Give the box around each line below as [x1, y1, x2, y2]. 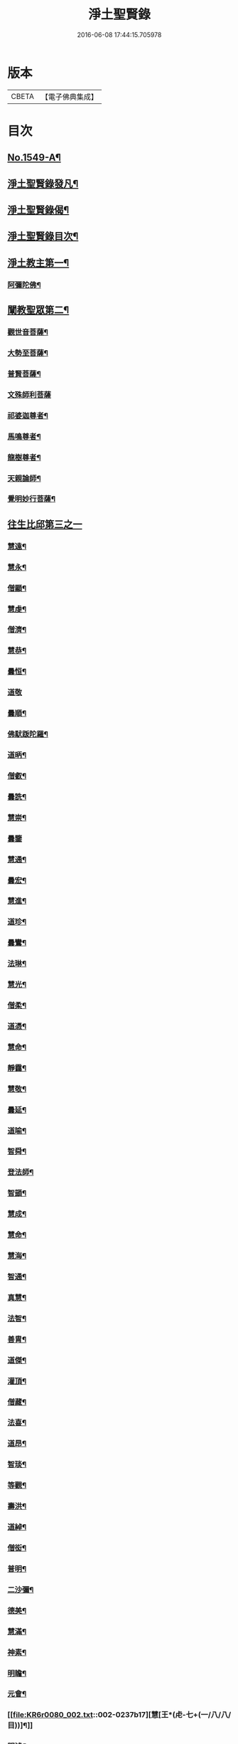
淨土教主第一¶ [7, 257, 70, 269]
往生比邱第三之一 [7, 518, 82, 530]
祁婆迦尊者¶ [7, 411, 48, 421]
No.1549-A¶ [7, 152, 62, 164]
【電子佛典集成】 [40, 92, 98, 102]
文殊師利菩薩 [7, 389, 52, 399]
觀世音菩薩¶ [7, 327, 48, 337]
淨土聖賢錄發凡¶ [7, 177, 79, 189]
